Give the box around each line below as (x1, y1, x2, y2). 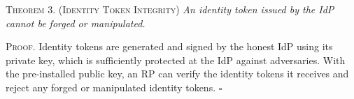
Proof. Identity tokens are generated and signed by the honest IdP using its (6, 39, 333, 54)
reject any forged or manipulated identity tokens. (6, 79, 216, 94)
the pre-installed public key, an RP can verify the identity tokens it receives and (6, 66, 349, 81)
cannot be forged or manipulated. (6, 15, 146, 30)
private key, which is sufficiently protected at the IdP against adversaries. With (6, 52, 346, 67)
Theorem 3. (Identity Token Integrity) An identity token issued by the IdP (6, 2, 334, 16)
